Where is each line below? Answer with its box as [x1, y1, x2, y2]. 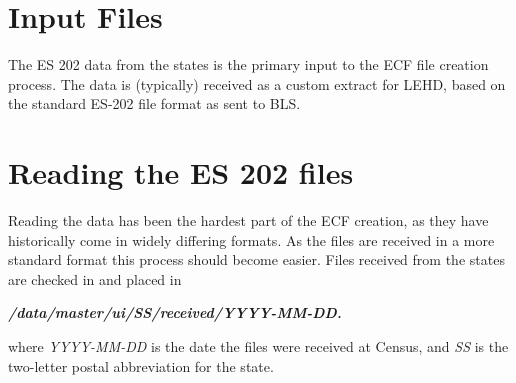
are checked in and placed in [8, 268, 182, 289]
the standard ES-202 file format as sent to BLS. [8, 93, 301, 114]
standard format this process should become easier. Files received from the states [8, 249, 505, 270]
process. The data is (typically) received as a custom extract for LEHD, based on [8, 73, 506, 94]
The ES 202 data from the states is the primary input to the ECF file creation [8, 54, 489, 75]
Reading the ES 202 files [8, 152, 354, 193]
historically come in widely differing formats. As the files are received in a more [8, 229, 495, 250]
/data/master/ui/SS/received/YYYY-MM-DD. [8, 302, 342, 323]
